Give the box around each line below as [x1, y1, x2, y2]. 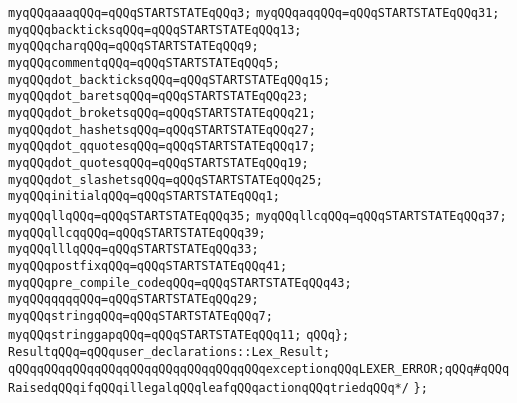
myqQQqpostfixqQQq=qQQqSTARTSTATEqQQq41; [8, 258, 288, 273]
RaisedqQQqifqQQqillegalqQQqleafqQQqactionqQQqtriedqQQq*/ [8, 381, 409, 396]
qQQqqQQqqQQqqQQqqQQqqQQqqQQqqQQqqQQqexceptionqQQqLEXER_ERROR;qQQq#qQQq [8, 361, 510, 376]
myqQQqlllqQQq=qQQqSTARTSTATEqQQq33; [8, 242, 259, 257]
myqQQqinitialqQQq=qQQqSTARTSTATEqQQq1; [8, 189, 281, 204]
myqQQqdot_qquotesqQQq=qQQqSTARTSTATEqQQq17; [8, 139, 316, 154]
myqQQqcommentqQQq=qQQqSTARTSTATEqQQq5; [8, 55, 281, 70]
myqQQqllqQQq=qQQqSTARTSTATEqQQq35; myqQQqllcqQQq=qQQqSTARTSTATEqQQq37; [8, 208, 507, 223]
